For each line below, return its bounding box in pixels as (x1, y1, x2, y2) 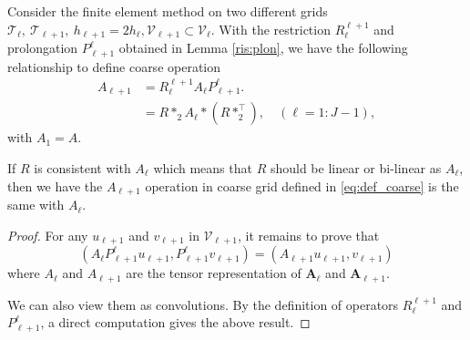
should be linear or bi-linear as (270, 159, 442, 178)
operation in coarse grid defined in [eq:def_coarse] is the (145, 176, 459, 195)
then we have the (7, 176, 103, 195)
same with (7, 195, 65, 214)
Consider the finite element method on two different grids (7, 2, 328, 20)
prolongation (7, 38, 78, 57)
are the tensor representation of (126, 263, 301, 283)
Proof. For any (7, 225, 88, 244)
